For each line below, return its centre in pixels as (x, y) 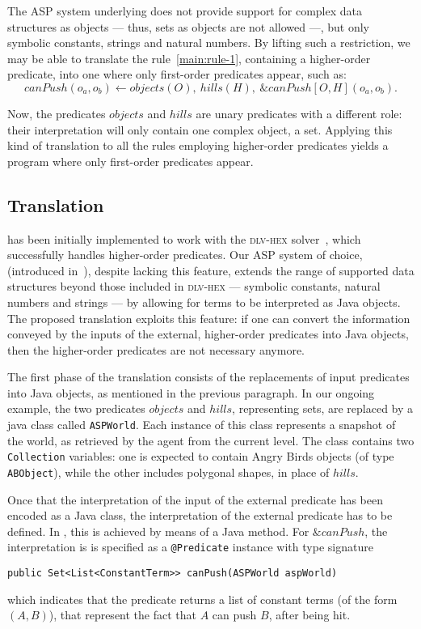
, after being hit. (309, 615)
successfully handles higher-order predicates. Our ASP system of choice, (185, 255)
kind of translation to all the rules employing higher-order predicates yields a (198, 145)
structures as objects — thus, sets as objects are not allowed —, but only (188, 26)
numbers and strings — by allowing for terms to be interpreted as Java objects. (204, 302)
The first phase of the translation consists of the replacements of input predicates (208, 377)
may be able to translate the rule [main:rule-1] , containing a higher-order (189, 58)
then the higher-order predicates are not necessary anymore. (156, 349)
